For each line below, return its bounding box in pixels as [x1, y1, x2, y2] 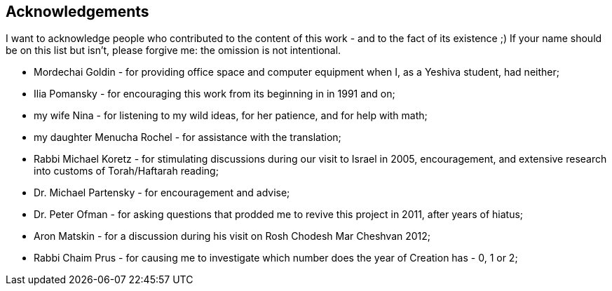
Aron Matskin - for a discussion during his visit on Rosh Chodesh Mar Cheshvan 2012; [34, 230, 431, 243]
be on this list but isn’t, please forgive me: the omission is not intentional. [6, 44, 341, 57]
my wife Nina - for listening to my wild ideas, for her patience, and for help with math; [34, 109, 428, 122]
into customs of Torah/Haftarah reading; [34, 165, 219, 177]
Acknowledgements [6, 3, 149, 20]
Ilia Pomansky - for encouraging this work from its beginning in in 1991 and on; [34, 88, 395, 100]
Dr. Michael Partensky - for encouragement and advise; [34, 187, 290, 199]
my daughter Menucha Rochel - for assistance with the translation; [34, 131, 341, 144]
